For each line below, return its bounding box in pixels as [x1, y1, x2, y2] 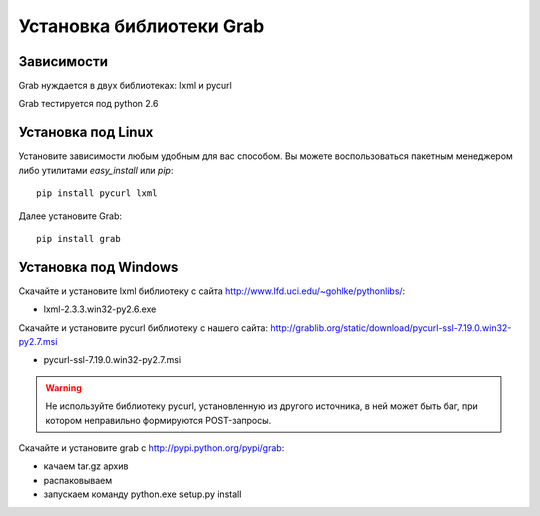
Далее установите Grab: [18, 210, 123, 222]
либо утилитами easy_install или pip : [18, 164, 174, 176]
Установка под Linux [18, 124, 154, 141]
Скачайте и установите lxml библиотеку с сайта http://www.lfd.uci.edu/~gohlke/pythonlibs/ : [18, 285, 406, 297]
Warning [45, 381, 82, 394]
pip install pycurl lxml [36, 188, 158, 199]
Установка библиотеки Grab [18, 15, 265, 37]
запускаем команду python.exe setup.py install [43, 488, 242, 500]
